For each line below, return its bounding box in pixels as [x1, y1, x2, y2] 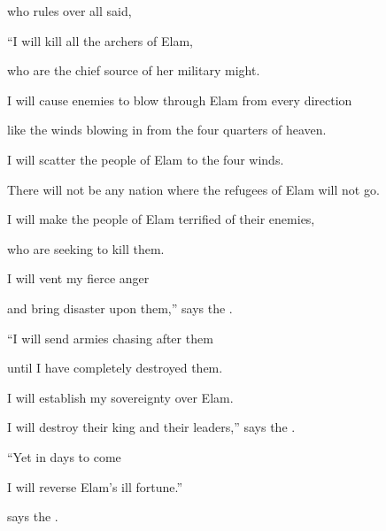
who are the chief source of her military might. [7, 61, 260, 80]
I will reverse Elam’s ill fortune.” [7, 477, 183, 496]
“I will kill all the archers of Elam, [7, 31, 193, 50]
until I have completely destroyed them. [7, 358, 223, 377]
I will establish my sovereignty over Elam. [7, 388, 234, 406]
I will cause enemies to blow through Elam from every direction [7, 90, 352, 109]
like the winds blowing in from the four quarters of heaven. [7, 120, 327, 139]
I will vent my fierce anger [7, 269, 150, 288]
